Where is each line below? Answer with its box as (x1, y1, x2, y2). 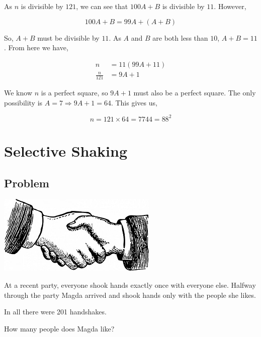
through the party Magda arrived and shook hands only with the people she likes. (4, 289, 256, 300)
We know (4, 87, 32, 98)
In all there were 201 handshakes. (4, 306, 107, 317)
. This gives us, (111, 97, 157, 107)
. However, (214, 1, 246, 11)
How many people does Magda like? (4, 323, 115, 333)
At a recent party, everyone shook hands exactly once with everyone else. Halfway (4, 280, 256, 290)
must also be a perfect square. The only (133, 87, 256, 98)
